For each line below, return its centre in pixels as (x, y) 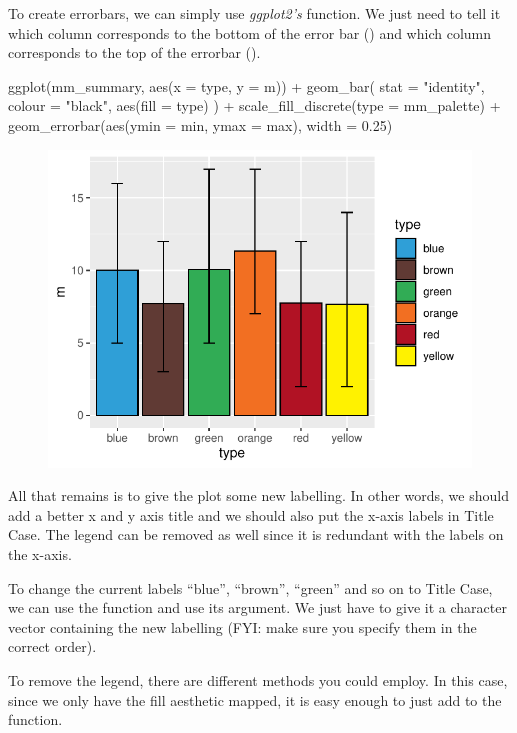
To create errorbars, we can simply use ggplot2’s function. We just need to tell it (254, 13)
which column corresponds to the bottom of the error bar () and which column (250, 32)
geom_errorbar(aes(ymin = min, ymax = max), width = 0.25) (200, 124)
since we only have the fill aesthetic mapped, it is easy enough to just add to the (255, 699)
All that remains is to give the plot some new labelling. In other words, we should (258, 495)
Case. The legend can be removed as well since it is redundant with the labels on (256, 534)
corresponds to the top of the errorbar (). (134, 52)
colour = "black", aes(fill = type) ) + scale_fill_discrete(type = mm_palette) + (254, 105)
